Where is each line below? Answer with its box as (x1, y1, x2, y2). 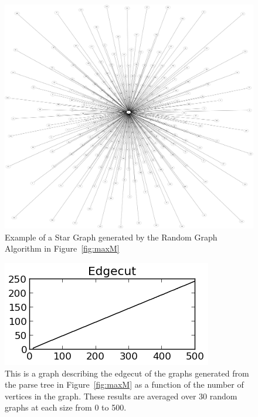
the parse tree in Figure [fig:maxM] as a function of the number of (5, 378, 244, 391)
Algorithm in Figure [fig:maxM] (5, 242, 120, 255)
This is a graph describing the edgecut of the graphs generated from (5, 367, 249, 379)
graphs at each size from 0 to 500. (5, 401, 127, 413)
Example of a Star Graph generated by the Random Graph (5, 230, 218, 243)
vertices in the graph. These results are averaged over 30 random (5, 389, 237, 402)
